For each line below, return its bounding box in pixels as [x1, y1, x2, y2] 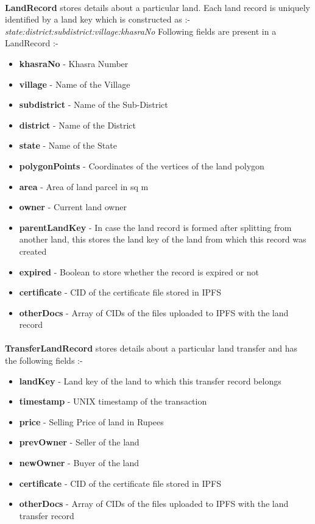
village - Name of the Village [19, 77, 130, 90]
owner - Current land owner [19, 200, 127, 213]
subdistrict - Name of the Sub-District [19, 98, 168, 111]
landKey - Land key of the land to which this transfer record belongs [19, 374, 281, 387]
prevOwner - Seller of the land [19, 436, 140, 448]
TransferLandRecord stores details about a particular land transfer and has [5, 342, 298, 355]
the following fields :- [5, 354, 83, 367]
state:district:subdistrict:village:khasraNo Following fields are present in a [5, 24, 277, 37]
